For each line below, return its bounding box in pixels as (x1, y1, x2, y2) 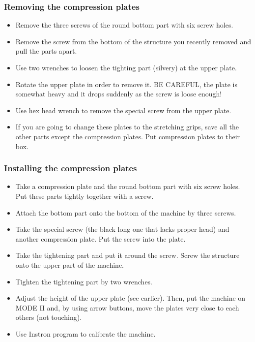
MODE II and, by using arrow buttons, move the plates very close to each (15, 302, 239, 312)
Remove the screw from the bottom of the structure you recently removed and (15, 36, 252, 46)
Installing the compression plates (4, 162, 137, 174)
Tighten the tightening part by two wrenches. (15, 276, 153, 286)
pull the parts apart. (15, 46, 77, 56)
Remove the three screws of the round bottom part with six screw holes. (15, 20, 233, 30)
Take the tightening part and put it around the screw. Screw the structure (15, 250, 240, 260)
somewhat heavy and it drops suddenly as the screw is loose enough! (15, 89, 222, 99)
